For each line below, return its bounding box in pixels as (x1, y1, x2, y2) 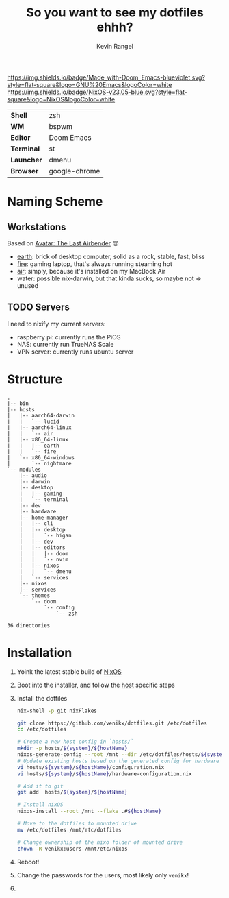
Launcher (10, 155, 42, 165)
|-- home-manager (19, 514, 69, 521)
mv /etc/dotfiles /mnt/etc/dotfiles (16, 826, 122, 834)
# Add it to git (16, 783, 64, 790)
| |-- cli (19, 520, 53, 527)
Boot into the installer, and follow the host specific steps (16, 681, 176, 689)
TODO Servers (7, 302, 70, 313)
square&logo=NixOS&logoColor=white (7, 95, 116, 104)
